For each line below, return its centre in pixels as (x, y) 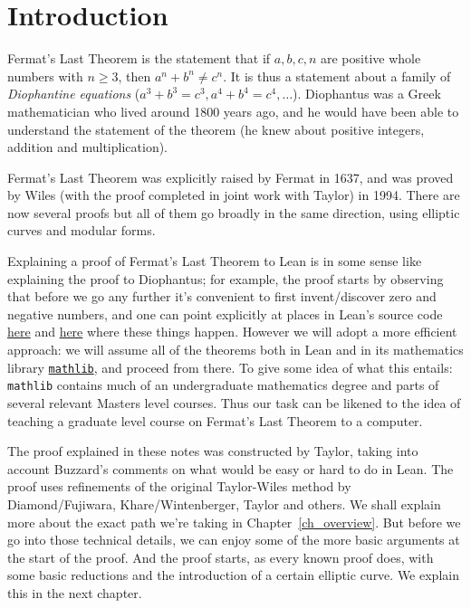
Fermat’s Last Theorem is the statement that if (139, 58)
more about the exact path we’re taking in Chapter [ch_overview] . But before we (234, 522)
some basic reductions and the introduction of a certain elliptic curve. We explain (233, 575)
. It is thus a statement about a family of (337, 76)
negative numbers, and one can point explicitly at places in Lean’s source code (225, 313)
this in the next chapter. (75, 592)
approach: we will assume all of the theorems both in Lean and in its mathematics (235, 350)
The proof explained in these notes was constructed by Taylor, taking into (213, 451)
